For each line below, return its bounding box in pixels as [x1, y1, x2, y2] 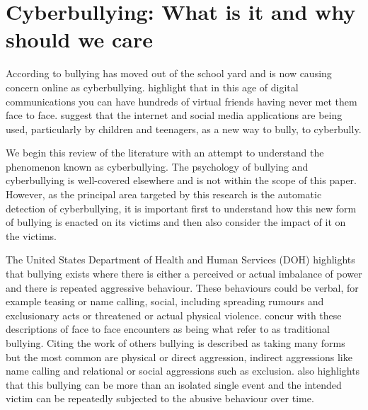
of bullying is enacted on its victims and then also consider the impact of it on [6, 215, 346, 229]
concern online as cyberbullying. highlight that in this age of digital [6, 79, 299, 94]
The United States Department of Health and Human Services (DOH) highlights [6, 252, 355, 267]
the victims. [6, 228, 57, 243]
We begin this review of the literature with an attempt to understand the [6, 145, 324, 160]
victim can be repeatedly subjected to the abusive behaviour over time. [6, 391, 314, 406]
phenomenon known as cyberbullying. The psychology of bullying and [6, 159, 309, 173]
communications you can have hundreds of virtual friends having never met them [6, 93, 357, 108]
